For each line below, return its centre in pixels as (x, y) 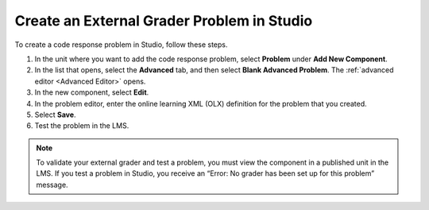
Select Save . (55, 115)
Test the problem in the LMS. (82, 126)
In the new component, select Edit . (92, 92)
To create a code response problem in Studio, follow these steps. (121, 45)
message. (52, 185)
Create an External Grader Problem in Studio (164, 21)
